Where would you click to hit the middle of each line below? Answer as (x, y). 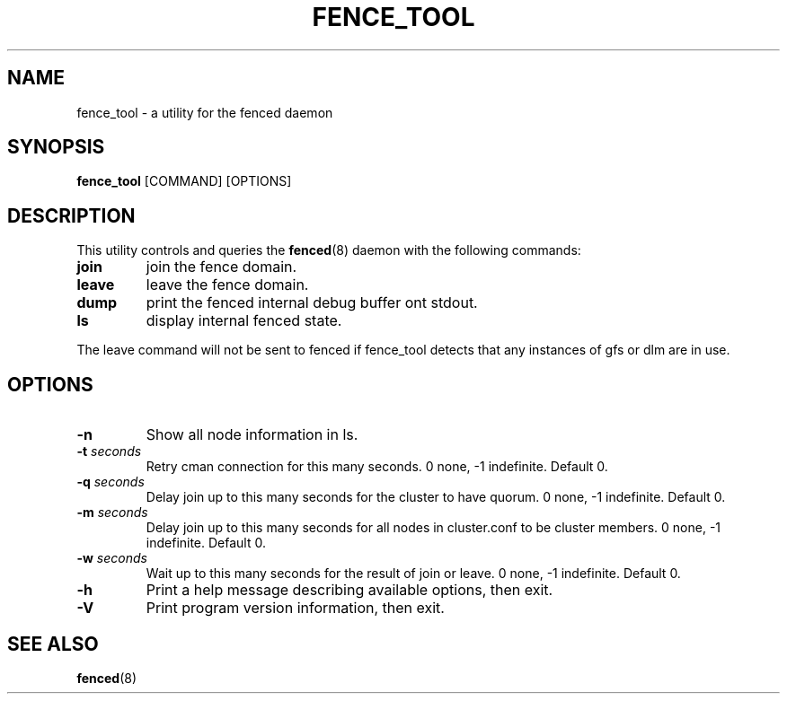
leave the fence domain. (227, 285)
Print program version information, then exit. (295, 608)
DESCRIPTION (71, 215)
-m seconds (112, 513)
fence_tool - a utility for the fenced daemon (205, 112)
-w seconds (112, 558)
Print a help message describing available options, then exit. (349, 590)
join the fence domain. (221, 267)
